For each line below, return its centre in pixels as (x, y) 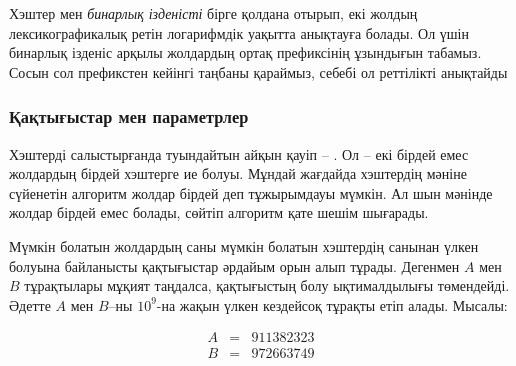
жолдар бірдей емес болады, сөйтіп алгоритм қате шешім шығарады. (219, 212)
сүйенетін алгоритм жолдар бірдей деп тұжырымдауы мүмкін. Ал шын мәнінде (251, 192)
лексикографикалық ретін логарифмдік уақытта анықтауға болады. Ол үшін (239, 32)
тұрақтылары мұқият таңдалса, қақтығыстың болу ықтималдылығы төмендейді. (267, 285)
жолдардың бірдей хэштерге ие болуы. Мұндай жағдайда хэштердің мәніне (238, 173)
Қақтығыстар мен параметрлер (129, 116)
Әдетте (30, 304)
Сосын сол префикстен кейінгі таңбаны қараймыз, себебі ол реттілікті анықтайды (258, 71)
